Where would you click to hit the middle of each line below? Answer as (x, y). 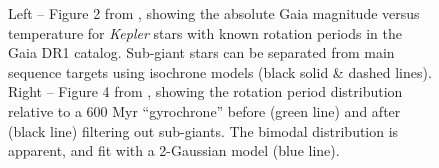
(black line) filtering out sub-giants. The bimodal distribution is (203, 130)
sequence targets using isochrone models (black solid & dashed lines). (220, 71)
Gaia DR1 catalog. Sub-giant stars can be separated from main (201, 52)
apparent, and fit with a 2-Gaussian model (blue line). (174, 150)
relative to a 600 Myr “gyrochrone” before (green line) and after (204, 110)
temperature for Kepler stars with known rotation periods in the (205, 32)
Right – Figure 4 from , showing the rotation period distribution (205, 91)
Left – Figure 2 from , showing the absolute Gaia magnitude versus (214, 13)
